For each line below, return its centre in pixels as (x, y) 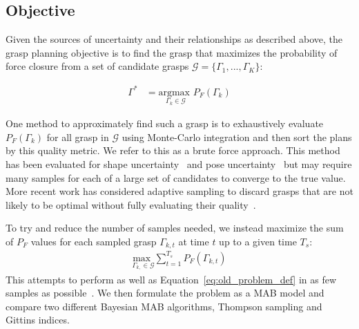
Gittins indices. (38, 320)
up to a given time (258, 241)
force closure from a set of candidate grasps (97, 66)
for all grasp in (78, 137)
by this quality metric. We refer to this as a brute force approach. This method (173, 150)
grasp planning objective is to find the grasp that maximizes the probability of (172, 52)
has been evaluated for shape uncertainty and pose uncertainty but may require (179, 163)
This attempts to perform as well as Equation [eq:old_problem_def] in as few (171, 279)
